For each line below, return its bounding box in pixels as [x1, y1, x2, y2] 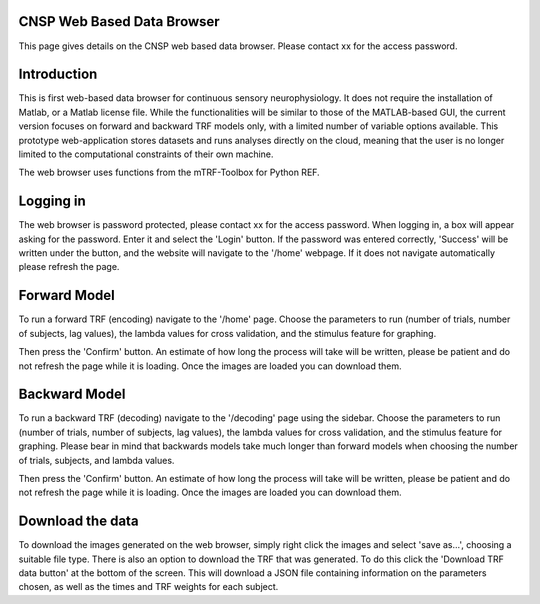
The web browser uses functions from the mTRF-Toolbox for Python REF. [18, 166, 320, 179]
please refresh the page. [18, 261, 120, 273]
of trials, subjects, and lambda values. [18, 454, 175, 466]
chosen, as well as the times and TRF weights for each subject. [18, 581, 279, 593]
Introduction [18, 66, 98, 83]
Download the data [18, 513, 139, 530]
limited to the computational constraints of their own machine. [18, 148, 274, 160]
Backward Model [18, 386, 126, 403]
